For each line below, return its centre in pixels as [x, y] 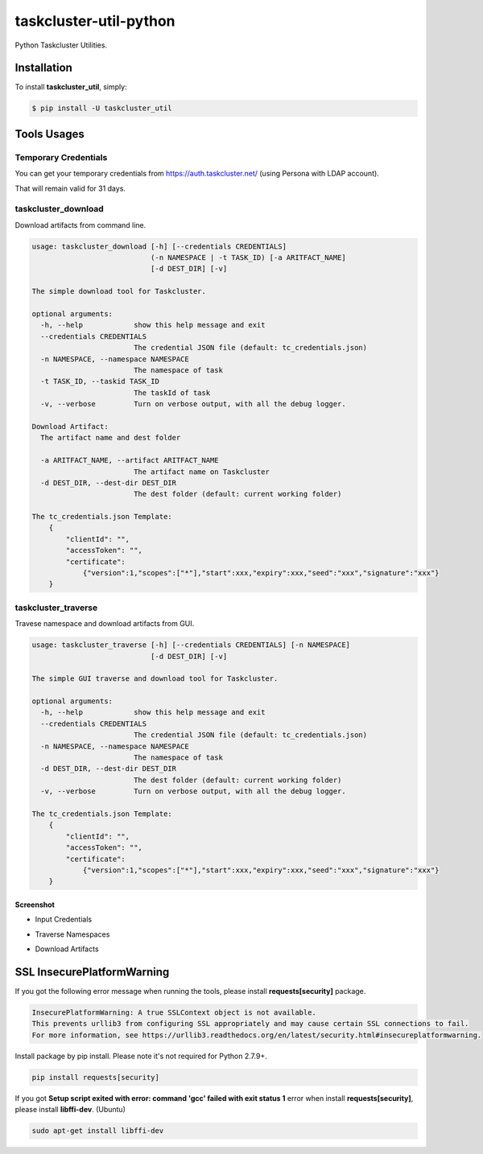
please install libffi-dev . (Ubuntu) [70, 1110]
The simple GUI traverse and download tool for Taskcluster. [155, 679]
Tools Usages [50, 134]
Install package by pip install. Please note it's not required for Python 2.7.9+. [141, 1056]
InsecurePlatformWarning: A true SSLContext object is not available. [174, 1013]
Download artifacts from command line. [80, 225]
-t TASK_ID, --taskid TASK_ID [100, 381]
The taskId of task [172, 393]
